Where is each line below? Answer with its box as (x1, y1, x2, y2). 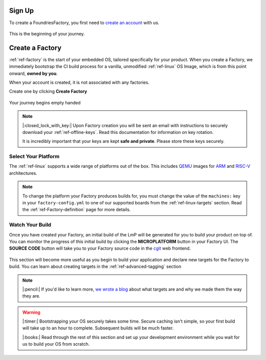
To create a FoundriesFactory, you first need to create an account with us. (9, 20, 160, 26)
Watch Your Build (9, 222, 52, 229)
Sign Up (9, 6, 34, 15)
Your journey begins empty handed (9, 99, 81, 105)
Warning (22, 309, 40, 315)
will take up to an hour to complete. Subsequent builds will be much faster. (22, 325, 174, 331)
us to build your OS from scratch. (22, 341, 90, 347)
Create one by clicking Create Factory (9, 89, 87, 95)
